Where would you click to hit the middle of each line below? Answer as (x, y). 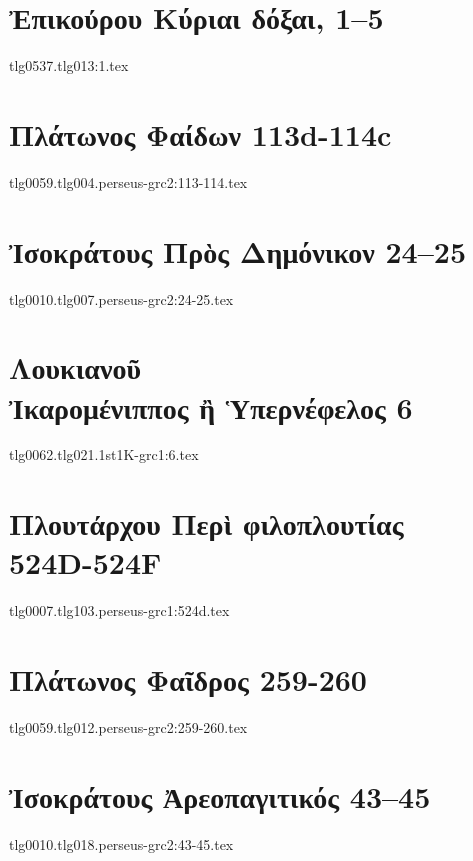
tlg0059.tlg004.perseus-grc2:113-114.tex (128, 181)
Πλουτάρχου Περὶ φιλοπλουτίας (206, 523)
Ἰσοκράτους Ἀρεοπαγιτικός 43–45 (220, 795)
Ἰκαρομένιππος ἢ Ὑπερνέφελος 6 (211, 406)
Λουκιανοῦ (75, 367)
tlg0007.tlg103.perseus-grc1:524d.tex (119, 610)
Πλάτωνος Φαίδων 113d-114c (200, 133)
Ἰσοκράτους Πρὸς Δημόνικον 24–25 (238, 250)
